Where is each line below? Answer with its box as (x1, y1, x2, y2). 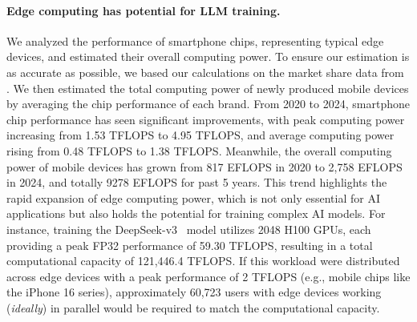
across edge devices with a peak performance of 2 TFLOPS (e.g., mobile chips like (6, 268, 411, 284)
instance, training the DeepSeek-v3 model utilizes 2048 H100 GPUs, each (6, 220, 371, 237)
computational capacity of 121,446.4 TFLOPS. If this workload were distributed (6, 252, 400, 269)
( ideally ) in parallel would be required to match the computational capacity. (6, 299, 380, 316)
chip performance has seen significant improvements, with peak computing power (6, 111, 405, 127)
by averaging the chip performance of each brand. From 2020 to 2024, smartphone (6, 95, 410, 112)
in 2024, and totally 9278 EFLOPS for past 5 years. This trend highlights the (6, 174, 387, 191)
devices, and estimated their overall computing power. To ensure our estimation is (6, 48, 410, 65)
